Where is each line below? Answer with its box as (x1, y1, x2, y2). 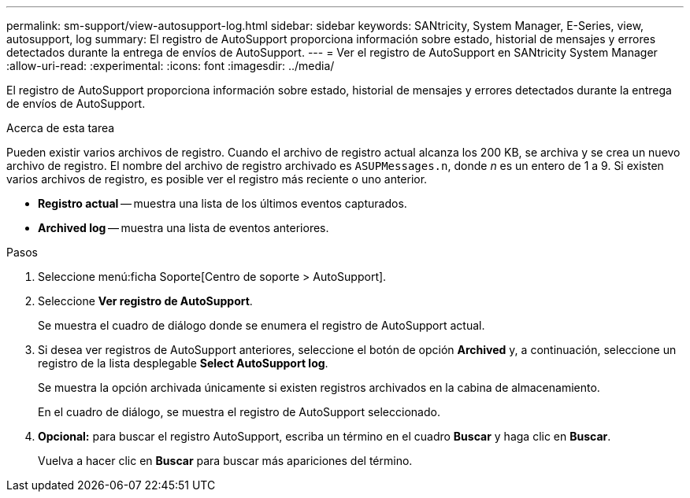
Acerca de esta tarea (6, 121, 115, 135)
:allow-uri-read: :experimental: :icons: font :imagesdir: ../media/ (6, 59, 335, 72)
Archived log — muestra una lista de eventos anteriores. (38, 221, 329, 234)
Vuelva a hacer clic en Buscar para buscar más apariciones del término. (38, 454, 413, 467)
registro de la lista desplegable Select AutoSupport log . (38, 356, 328, 370)
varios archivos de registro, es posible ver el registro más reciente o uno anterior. (6, 172, 428, 186)
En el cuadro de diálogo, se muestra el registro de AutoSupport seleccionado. (38, 405, 440, 419)
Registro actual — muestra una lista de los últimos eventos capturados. (38, 197, 407, 210)
